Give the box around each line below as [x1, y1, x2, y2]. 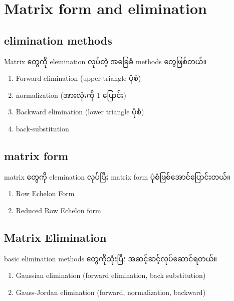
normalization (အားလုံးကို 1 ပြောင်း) [16, 89, 126, 100]
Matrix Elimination [4, 229, 107, 245]
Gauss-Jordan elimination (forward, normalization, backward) [16, 286, 206, 297]
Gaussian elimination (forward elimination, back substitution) [16, 270, 206, 280]
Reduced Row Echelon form [16, 205, 101, 215]
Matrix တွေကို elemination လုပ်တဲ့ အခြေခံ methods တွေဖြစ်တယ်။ [4, 56, 206, 66]
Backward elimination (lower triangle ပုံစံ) [16, 106, 144, 117]
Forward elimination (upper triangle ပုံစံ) [16, 73, 141, 83]
